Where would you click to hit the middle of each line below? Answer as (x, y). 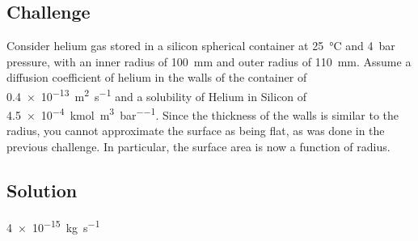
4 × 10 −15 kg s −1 (53, 226)
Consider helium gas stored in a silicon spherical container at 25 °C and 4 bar (201, 46)
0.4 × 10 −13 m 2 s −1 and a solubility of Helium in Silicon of (157, 95)
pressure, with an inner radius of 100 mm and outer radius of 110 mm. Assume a (209, 61)
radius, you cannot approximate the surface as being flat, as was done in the (196, 131)
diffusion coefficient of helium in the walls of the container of (157, 77)
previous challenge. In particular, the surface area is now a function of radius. (198, 147)
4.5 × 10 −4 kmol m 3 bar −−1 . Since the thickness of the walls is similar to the (203, 114)
